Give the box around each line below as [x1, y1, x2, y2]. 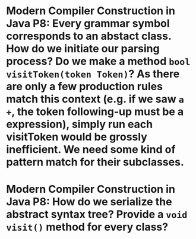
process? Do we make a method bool [6, 55, 191, 68]
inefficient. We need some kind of [6, 143, 176, 157]
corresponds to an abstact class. [6, 30, 172, 43]
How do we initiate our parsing [6, 42, 160, 56]
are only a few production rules [6, 80, 163, 93]
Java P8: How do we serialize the [6, 195, 172, 209]
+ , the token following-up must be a [6, 105, 184, 119]
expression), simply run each [6, 117, 153, 131]
